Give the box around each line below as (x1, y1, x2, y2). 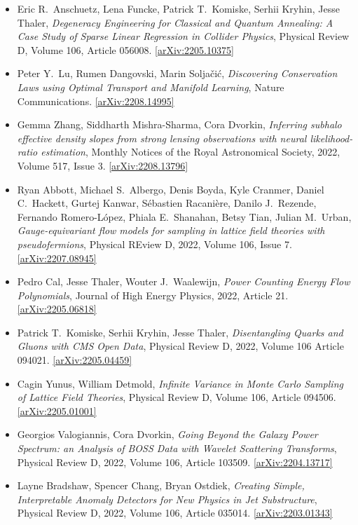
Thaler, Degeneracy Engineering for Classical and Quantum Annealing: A (17, 15, 333, 29)
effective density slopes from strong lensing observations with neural (17, 130, 307, 145)
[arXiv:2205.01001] (17, 403, 97, 418)
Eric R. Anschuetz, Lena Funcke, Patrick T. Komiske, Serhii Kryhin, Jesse (17, 1, 340, 15)
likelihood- (310, 130, 353, 145)
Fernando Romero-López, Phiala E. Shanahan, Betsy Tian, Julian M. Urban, (17, 209, 352, 224)
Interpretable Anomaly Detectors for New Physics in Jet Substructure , (17, 491, 317, 506)
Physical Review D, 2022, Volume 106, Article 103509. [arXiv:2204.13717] (17, 454, 333, 469)
